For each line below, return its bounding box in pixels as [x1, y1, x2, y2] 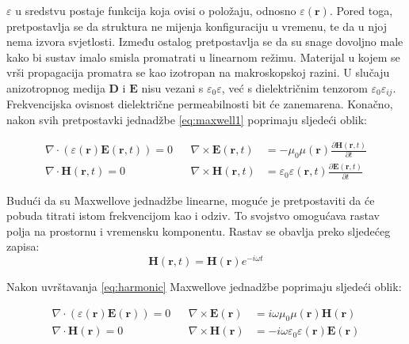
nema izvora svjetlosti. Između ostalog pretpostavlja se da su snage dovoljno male [6, 33, 403, 50]
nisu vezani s [141, 79, 204, 96]
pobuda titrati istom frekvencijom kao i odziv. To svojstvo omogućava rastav [6, 207, 380, 224]
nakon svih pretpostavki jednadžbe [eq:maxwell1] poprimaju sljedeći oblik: [6, 112, 368, 128]
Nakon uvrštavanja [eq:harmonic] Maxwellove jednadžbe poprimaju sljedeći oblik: [6, 278, 402, 294]
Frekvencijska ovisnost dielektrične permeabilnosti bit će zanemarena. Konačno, [6, 96, 393, 112]
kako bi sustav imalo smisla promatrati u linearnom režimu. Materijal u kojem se [6, 48, 400, 65]
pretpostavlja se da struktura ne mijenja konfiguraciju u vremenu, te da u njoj [6, 17, 387, 34]
